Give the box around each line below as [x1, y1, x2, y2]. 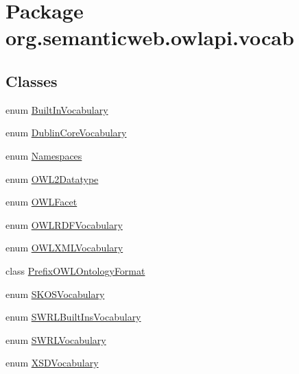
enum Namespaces [5, 148, 82, 162]
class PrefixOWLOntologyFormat [5, 263, 145, 277]
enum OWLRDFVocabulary [5, 217, 123, 232]
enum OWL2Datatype [5, 171, 99, 186]
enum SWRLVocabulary [5, 332, 106, 347]
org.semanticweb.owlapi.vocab [5, 23, 294, 51]
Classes [5, 70, 58, 91]
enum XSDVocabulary [5, 356, 99, 370]
